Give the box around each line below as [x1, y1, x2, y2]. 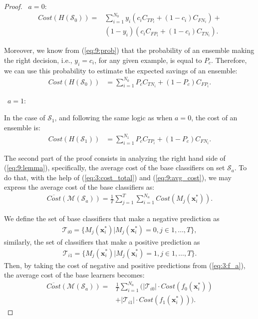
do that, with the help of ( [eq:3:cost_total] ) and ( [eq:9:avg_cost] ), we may [4, 172, 232, 182]
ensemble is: [4, 122, 40, 132]
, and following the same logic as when [54, 112, 173, 123]
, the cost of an [191, 112, 238, 123]
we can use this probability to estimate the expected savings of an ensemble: [4, 65, 238, 75]
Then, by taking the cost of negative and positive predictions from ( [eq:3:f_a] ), [4, 260, 246, 270]
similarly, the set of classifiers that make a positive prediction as [4, 236, 200, 247]
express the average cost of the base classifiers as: [4, 182, 155, 192]
